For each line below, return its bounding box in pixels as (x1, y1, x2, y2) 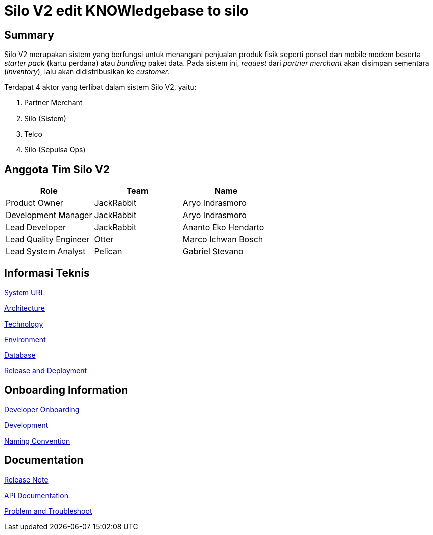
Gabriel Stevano (182, 246, 244, 257)
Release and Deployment (4, 366, 87, 375)
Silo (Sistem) (24, 114, 66, 123)
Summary (4, 28, 54, 41)
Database (4, 350, 36, 359)
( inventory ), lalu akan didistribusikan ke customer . (4, 67, 170, 76)
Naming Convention (4, 436, 70, 445)
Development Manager (6, 210, 92, 221)
